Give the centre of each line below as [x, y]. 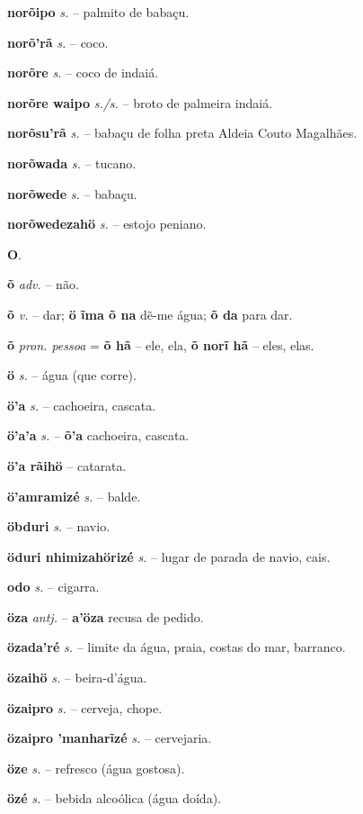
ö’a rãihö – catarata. [67, 465]
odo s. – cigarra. [53, 587]
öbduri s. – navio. [59, 526]
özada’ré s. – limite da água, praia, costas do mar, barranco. [177, 647]
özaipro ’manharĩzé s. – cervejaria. [110, 738]
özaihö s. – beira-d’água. [77, 678]
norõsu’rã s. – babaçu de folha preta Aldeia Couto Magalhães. [182, 133]
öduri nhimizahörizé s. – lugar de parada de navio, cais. [169, 556]
